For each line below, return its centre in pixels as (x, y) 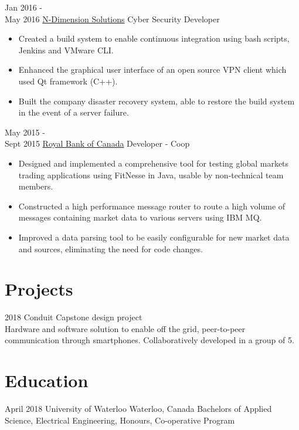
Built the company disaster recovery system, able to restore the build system (157, 101)
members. (36, 186)
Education (47, 380)
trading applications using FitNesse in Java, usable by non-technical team (151, 175)
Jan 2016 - (23, 7)
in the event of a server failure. (74, 112)
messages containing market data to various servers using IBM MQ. (140, 217)
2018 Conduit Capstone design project (74, 317)
